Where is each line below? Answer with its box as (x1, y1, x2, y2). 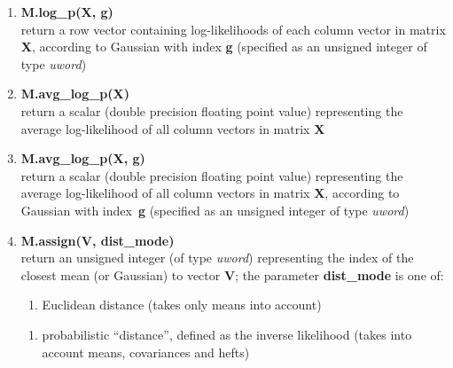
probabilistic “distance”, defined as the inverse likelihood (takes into (42, 325, 412, 343)
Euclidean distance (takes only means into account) (42, 295, 322, 314)
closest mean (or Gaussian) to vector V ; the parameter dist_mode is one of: (20, 265, 444, 284)
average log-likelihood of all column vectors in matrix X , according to (20, 184, 400, 202)
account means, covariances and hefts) (42, 342, 250, 361)
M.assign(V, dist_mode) (20, 231, 175, 249)
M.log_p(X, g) (20, 3, 113, 20)
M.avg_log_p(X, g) (20, 149, 145, 168)
